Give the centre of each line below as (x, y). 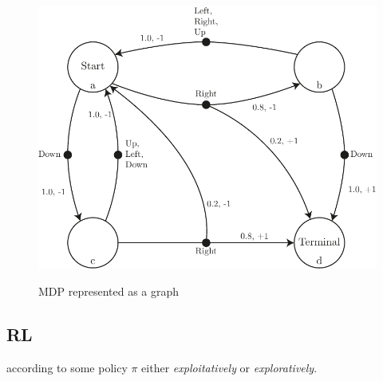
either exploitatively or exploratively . (229, 367)
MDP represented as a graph (109, 291)
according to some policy (67, 367)
